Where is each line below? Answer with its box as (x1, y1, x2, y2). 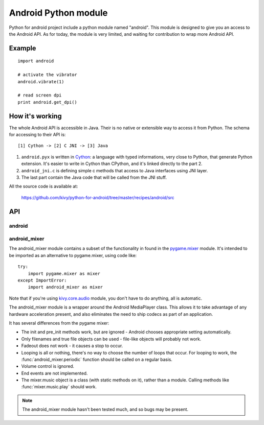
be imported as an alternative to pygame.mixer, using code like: (9, 252, 137, 258)
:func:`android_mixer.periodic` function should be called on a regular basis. (21, 356, 173, 362)
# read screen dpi (18, 93, 62, 98)
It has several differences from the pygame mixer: (9, 320, 110, 326)
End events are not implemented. (21, 370, 88, 376)
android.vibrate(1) (18, 79, 65, 84)
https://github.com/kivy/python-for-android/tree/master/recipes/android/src (21, 194, 175, 200)
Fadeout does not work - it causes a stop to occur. (21, 343, 123, 349)
